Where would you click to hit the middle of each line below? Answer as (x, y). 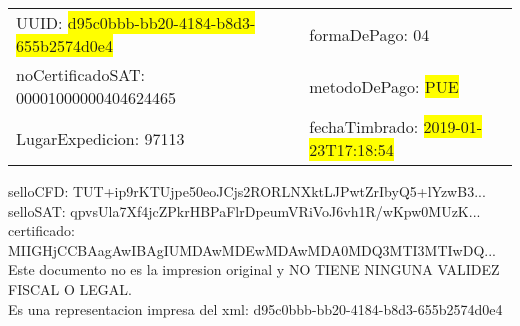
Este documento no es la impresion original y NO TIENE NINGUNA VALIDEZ (254, 269)
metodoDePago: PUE (384, 86)
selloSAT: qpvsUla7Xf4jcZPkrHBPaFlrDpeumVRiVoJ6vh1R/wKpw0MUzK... (244, 210)
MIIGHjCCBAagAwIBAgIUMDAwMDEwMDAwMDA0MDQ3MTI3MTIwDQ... (252, 249)
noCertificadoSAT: (80, 74)
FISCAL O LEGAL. (70, 288)
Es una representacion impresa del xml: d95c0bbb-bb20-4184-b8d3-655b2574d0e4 (255, 308)
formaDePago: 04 (369, 34)
